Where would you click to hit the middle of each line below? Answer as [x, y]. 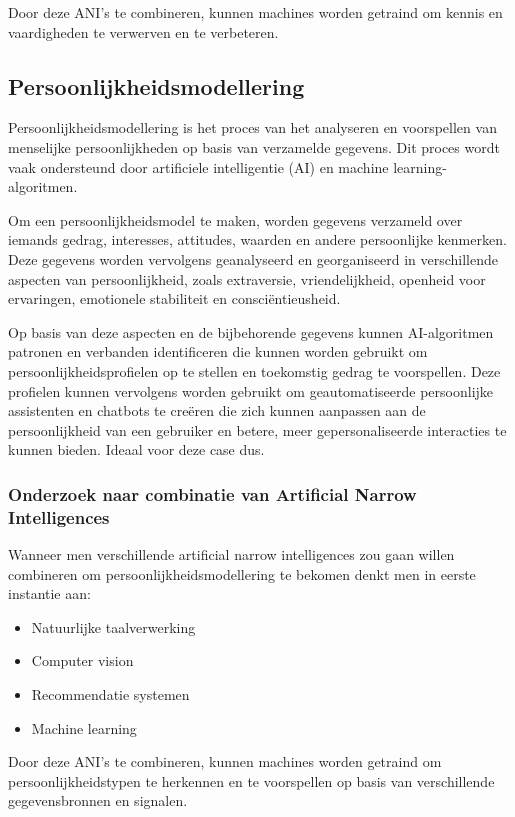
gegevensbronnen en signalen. [98, 800]
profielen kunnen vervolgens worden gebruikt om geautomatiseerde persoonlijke [251, 390]
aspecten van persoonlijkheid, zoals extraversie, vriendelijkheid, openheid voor [247, 278]
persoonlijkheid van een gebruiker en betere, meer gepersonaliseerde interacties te [257, 429]
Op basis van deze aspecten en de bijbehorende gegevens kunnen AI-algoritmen [251, 331]
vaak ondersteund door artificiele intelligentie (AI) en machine [198, 166]
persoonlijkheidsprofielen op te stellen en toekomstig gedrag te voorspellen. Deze [254, 370]
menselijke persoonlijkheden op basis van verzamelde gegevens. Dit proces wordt [254, 146]
